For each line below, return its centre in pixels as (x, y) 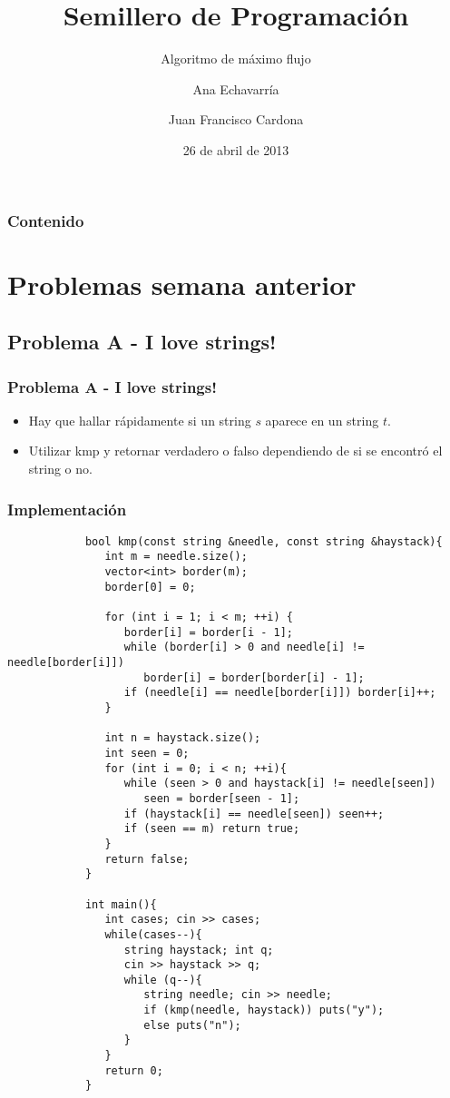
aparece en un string (322, 420)
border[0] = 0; (150, 587)
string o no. (60, 468)
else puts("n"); (192, 1025)
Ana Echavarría (236, 88)
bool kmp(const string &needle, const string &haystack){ (264, 541)
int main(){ (121, 904)
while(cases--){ (153, 934)
